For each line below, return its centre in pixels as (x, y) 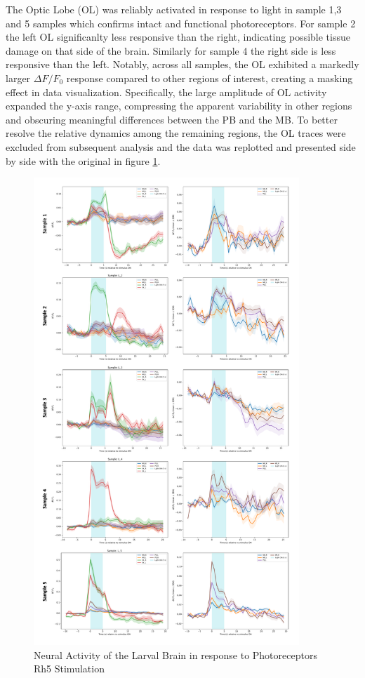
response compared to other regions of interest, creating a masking (210, 78)
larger (18, 78)
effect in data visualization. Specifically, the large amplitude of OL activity (166, 92)
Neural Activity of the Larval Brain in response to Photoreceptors (175, 654)
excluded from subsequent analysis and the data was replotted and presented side (181, 146)
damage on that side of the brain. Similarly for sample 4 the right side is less (171, 50)
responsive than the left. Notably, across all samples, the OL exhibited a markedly (182, 64)
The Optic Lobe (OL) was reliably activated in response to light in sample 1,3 (174, 9)
